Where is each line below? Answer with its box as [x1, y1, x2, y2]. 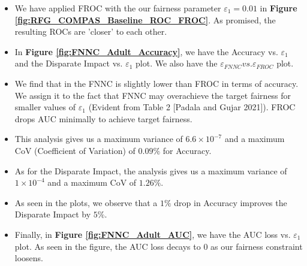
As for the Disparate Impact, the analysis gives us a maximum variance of [14, 164, 287, 177]
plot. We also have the [136, 57, 218, 69]
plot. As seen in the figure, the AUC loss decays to [14, 240, 201, 252]
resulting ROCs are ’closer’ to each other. [14, 25, 167, 38]
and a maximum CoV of [47, 176, 137, 189]
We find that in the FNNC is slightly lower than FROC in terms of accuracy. [14, 77, 299, 89]
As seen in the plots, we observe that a [14, 196, 158, 208]
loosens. [14, 252, 44, 264]
